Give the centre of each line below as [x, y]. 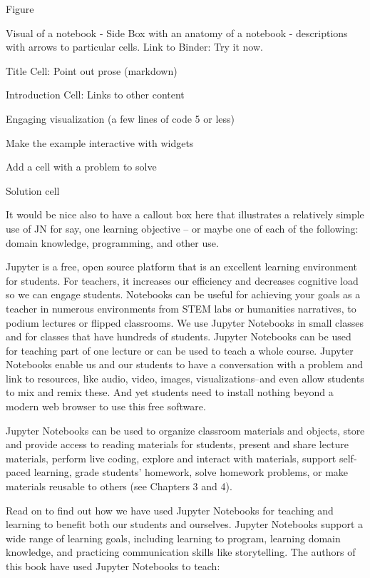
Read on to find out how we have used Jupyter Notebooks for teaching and [170, 510]
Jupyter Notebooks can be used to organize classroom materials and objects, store [185, 430]
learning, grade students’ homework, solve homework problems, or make [191, 472]
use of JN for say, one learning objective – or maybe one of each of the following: [182, 228]
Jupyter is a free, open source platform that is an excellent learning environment [181, 267]
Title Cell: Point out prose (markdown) [92, 70]
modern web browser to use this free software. [106, 406]
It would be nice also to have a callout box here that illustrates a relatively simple [185, 214]
